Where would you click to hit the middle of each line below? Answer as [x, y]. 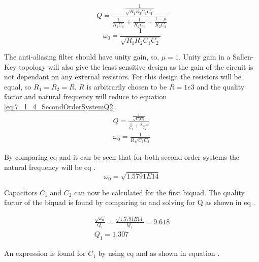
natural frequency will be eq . [50, 167]
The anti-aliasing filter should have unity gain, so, [82, 57]
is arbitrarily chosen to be [127, 86]
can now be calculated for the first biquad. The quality [159, 192]
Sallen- [243, 57]
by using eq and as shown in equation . [159, 253]
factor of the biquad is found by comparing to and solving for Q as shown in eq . [130, 202]
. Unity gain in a [204, 57]
